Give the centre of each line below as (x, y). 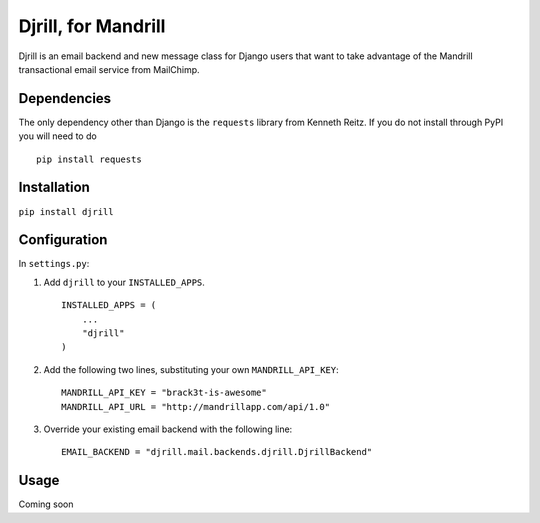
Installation (54, 187)
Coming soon (46, 504)
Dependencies (65, 98)
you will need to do (57, 136)
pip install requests (89, 159)
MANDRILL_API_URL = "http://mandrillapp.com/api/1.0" (195, 406)
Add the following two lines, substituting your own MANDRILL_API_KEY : (191, 369)
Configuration (63, 240)
